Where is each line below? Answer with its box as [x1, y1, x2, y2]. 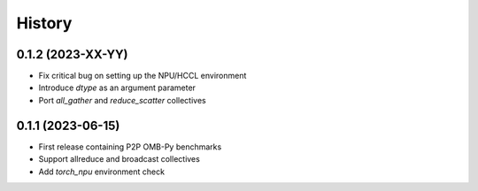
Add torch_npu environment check [38, 166, 166, 177]
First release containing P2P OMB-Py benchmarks [38, 141, 222, 152]
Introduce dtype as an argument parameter [38, 82, 197, 93]
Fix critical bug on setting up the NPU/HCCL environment [38, 71, 247, 81]
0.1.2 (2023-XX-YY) [16, 47, 128, 62]
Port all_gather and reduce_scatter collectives [38, 95, 207, 105]
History [16, 13, 73, 33]
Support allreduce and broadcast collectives [38, 154, 201, 164]
